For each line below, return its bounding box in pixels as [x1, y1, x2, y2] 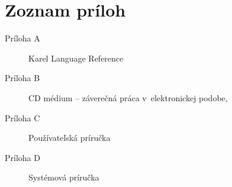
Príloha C [5, 111, 40, 124]
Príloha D [5, 151, 40, 163]
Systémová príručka [28, 171, 99, 183]
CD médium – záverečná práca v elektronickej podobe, [28, 91, 228, 104]
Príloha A [5, 32, 40, 44]
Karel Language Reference [28, 51, 124, 64]
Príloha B [5, 72, 40, 84]
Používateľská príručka [28, 131, 111, 144]
